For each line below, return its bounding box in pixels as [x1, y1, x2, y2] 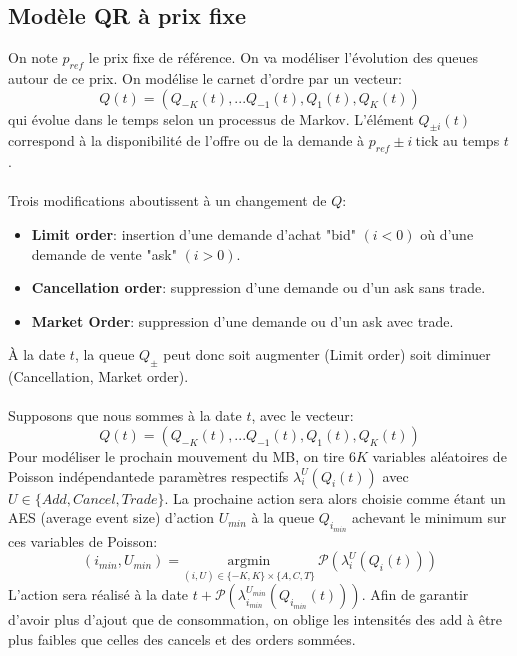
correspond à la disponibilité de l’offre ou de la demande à [8, 130, 365, 151]
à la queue [251, 507, 315, 528]
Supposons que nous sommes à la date [8, 405, 242, 426]
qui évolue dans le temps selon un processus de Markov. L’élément [8, 108, 414, 129]
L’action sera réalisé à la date [8, 584, 189, 605]
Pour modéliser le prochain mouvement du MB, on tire [8, 445, 345, 466]
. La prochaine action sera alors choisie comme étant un [164, 487, 506, 508]
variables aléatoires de [372, 445, 507, 466]
